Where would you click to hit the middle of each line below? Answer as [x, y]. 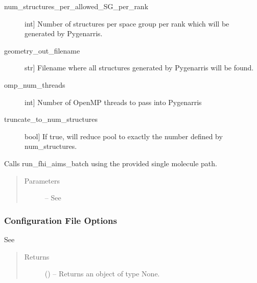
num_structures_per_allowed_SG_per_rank [76, 6]
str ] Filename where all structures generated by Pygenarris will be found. [139, 68]
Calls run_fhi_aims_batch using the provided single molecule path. [111, 163]
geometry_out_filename [42, 50]
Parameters [42, 180]
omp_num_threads [35, 84]
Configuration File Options [61, 220]
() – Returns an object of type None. [102, 274]
